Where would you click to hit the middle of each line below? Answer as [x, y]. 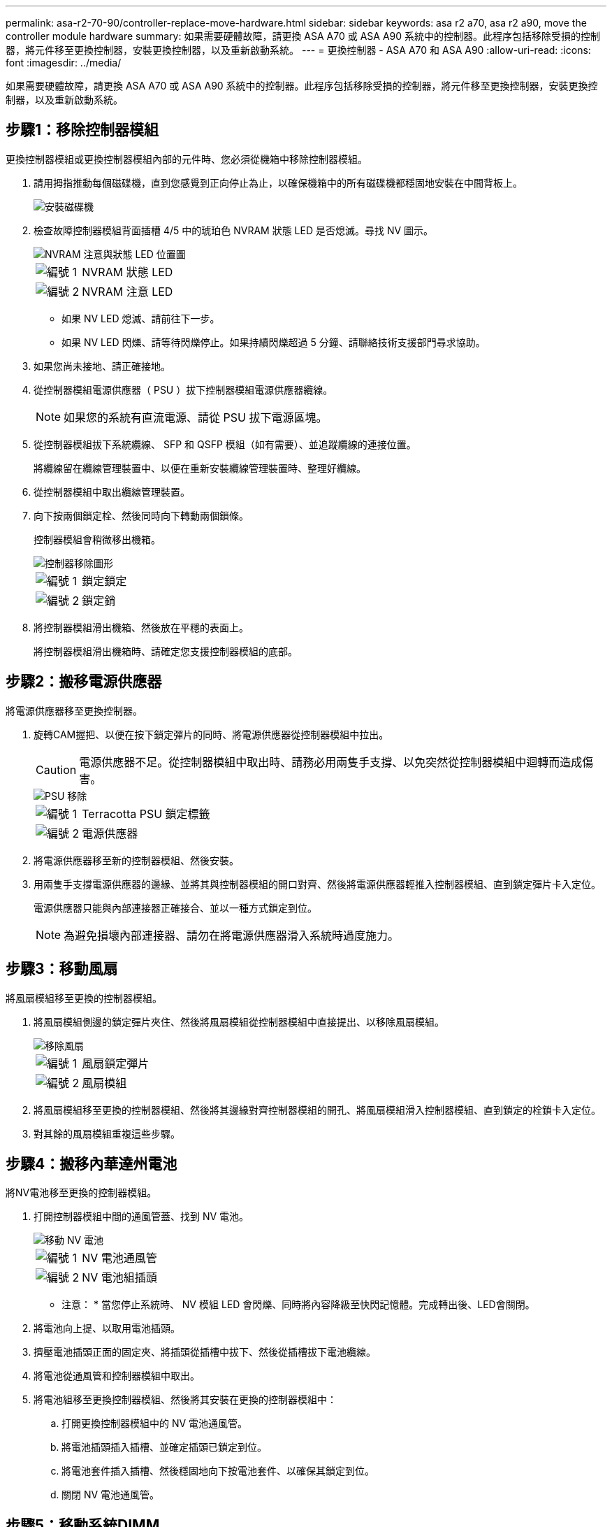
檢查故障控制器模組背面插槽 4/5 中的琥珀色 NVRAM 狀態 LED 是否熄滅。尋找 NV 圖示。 [234, 230]
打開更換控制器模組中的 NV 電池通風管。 [155, 1424]
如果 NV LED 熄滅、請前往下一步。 [141, 318]
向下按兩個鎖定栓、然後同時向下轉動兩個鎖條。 [141, 515]
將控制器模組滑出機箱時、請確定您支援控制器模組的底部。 [166, 651]
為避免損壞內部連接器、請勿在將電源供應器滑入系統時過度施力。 [232, 935]
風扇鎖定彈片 [116, 1063]
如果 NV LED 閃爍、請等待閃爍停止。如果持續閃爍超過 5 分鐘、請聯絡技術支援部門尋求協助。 [274, 342]
